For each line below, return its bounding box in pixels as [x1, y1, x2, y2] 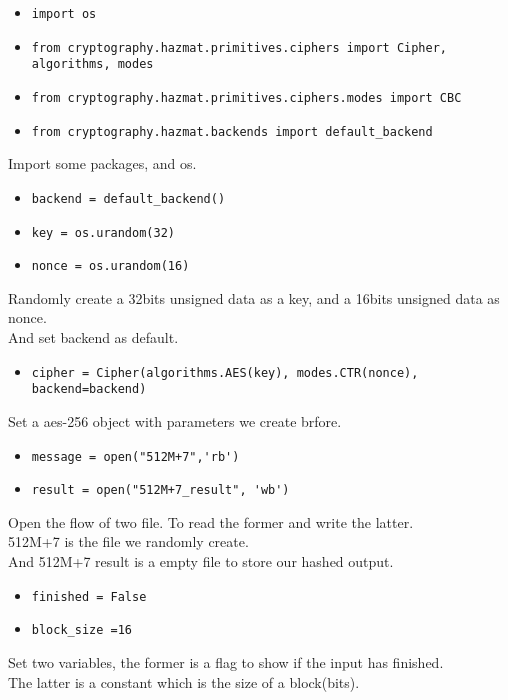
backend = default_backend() [31, 191, 226, 206]
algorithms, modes [31, 57, 154, 72]
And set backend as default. [8, 327, 179, 348]
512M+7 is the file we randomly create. [8, 531, 249, 552]
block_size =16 [31, 623, 133, 638]
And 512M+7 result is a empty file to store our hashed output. [8, 551, 394, 572]
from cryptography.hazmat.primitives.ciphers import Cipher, [31, 40, 448, 55]
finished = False [31, 589, 147, 604]
